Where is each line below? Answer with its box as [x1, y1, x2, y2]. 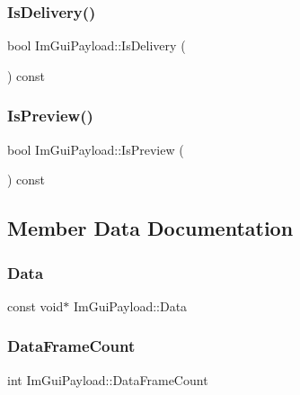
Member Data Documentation [7, 214, 294, 242]
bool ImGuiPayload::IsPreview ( [7, 139, 184, 158]
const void [7, 296, 64, 315]
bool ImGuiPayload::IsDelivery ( [7, 36, 186, 55]
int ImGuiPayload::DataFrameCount [7, 370, 208, 389]
